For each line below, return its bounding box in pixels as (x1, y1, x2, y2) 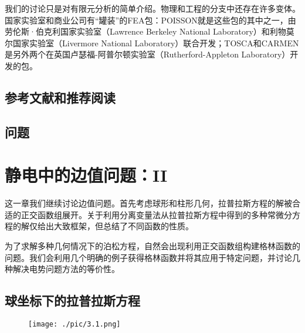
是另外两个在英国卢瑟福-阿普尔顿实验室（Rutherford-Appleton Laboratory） (5, 48, 290, 60)
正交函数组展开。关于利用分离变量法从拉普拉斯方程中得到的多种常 (21, 208, 276, 220)
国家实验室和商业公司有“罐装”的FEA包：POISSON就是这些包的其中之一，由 (5, 13, 296, 26)
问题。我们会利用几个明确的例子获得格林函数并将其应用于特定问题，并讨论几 (5, 251, 300, 263)
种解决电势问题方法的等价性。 (5, 263, 120, 275)
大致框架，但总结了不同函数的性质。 (53, 220, 194, 232)
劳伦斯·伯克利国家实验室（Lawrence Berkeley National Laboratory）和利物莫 (5, 25, 294, 38)
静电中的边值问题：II (5, 163, 168, 187)
